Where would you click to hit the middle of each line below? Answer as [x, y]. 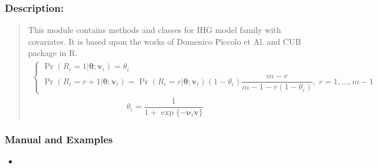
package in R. [53, 53]
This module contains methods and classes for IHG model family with [155, 30]
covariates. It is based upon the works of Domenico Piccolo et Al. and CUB [165, 41]
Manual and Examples [59, 139]
